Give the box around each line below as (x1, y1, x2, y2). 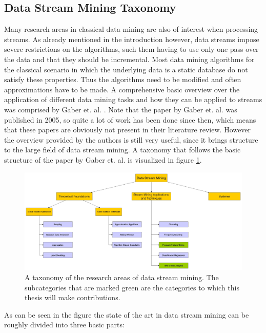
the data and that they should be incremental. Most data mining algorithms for (4, 53, 255, 64)
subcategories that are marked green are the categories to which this (25, 282, 239, 292)
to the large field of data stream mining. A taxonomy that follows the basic (4, 144, 241, 155)
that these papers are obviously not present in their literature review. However (4, 124, 251, 135)
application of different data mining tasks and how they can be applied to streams (4, 94, 262, 105)
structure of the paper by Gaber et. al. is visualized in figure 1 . (4, 154, 202, 165)
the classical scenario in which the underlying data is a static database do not (4, 64, 248, 74)
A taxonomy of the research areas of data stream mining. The (25, 271, 219, 282)
